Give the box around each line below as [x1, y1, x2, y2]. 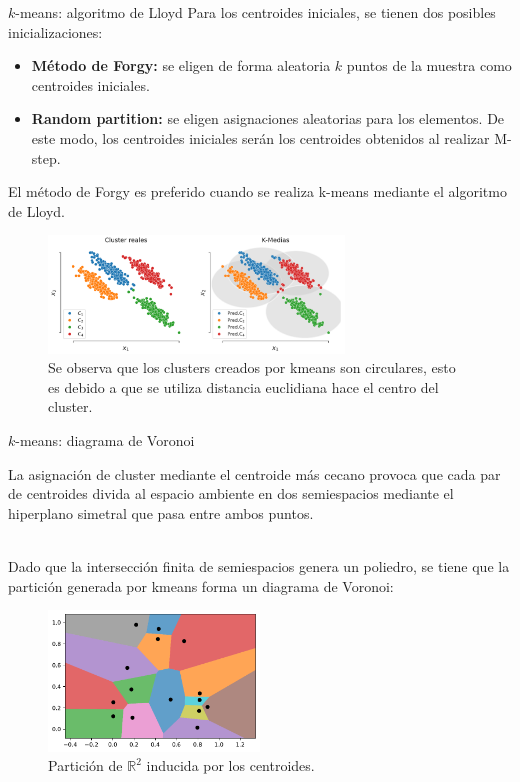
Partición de [48, 755, 123, 776]
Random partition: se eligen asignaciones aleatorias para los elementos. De [31, 108, 505, 129]
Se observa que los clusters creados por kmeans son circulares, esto [48, 357, 456, 378]
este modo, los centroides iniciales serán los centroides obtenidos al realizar [31, 127, 490, 148]
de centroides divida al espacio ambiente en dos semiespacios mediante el [8, 483, 454, 504]
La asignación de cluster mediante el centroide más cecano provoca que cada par [8, 463, 501, 484]
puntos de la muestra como [346, 55, 512, 76]
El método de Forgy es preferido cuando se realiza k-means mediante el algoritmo [8, 181, 507, 202]
